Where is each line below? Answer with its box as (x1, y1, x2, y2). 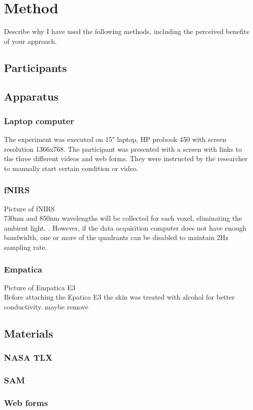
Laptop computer (4, 114, 74, 127)
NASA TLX (4, 351, 53, 364)
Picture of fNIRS (4, 203, 55, 213)
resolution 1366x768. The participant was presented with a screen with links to (4, 143, 242, 154)
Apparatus (4, 89, 59, 104)
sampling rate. (4, 242, 47, 252)
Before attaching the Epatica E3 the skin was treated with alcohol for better (4, 292, 235, 302)
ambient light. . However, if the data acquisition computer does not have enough (4, 222, 247, 233)
